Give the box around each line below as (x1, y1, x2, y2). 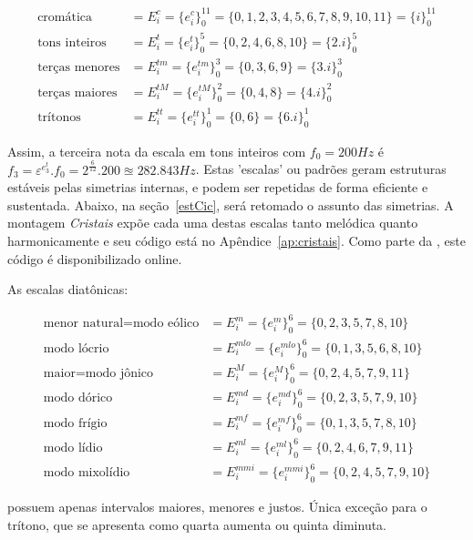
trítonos (37, 110, 81, 124)
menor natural (43, 317, 124, 331)
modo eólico (132, 317, 200, 331)
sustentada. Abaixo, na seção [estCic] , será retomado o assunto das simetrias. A (7, 195, 454, 214)
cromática (37, 10, 93, 24)
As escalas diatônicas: (7, 280, 129, 299)
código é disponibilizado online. (7, 249, 182, 268)
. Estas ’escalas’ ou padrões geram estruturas (195, 159, 447, 178)
